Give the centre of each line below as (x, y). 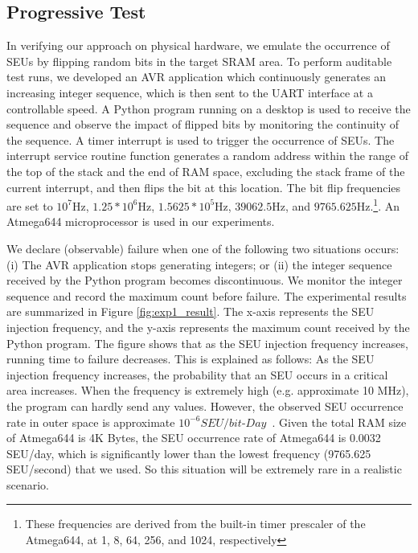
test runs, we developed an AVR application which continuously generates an (196, 77)
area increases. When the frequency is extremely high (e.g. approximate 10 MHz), (208, 390)
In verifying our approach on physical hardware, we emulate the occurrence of (198, 45)
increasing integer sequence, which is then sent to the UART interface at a (190, 92)
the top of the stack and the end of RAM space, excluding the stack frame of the (206, 171)
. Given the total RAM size (339, 422)
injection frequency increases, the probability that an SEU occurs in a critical (197, 374)
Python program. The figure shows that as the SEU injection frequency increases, (207, 343)
